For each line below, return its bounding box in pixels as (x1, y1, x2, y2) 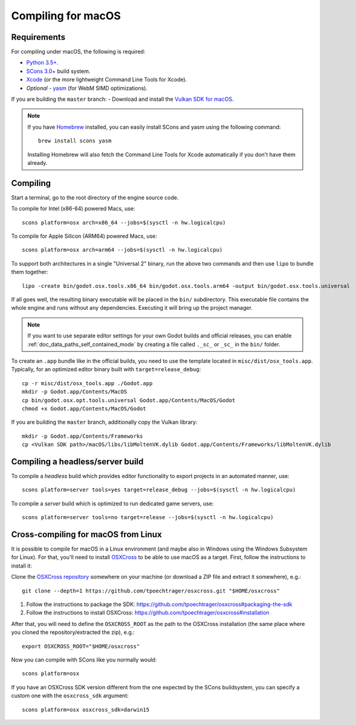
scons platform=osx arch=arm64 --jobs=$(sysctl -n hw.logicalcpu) (22, 246, 223, 254)
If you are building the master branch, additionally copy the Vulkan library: (11, 418, 198, 426)
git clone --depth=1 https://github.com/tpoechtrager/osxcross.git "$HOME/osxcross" (22, 587, 280, 594)
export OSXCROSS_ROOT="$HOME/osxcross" (22, 643, 140, 650)
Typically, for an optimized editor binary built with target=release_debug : (11, 366, 201, 373)
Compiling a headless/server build (11, 456, 144, 467)
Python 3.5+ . (26, 59, 59, 66)
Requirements (11, 32, 66, 42)
